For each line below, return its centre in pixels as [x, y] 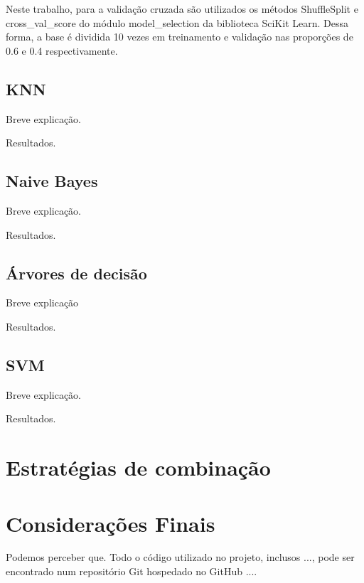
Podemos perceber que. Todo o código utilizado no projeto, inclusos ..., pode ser [180, 557]
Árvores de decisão [76, 273]
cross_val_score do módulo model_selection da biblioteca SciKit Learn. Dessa [177, 22]
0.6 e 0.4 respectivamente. [62, 50]
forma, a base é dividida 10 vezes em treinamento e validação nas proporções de [180, 37]
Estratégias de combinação [138, 467]
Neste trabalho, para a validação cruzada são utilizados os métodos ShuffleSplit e [182, 9]
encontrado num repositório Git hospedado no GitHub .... [132, 571]
